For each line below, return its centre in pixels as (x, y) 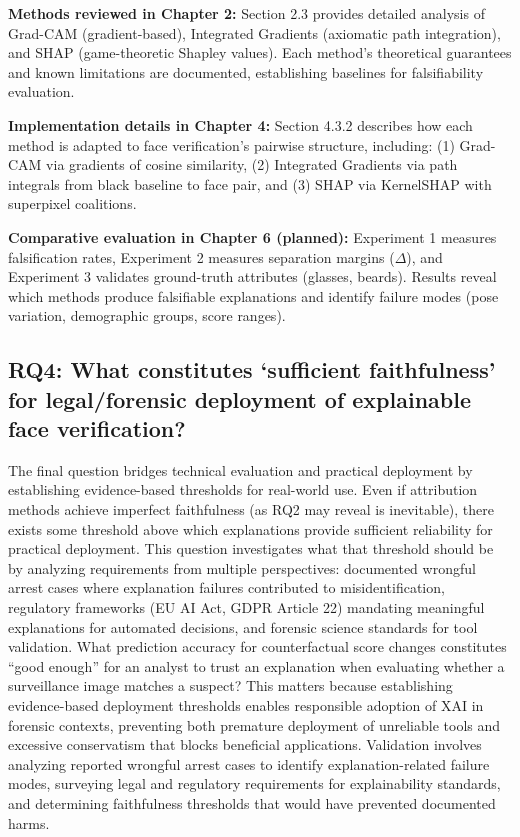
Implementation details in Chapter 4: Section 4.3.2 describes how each (240, 124)
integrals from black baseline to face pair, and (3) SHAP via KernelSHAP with (250, 183)
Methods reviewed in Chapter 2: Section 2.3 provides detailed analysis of (246, 13)
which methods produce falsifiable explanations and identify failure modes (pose (253, 295)
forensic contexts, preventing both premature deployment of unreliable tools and (254, 724)
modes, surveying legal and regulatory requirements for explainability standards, (254, 783)
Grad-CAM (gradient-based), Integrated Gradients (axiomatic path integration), (254, 32)
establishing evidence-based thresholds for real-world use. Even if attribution (243, 489)
